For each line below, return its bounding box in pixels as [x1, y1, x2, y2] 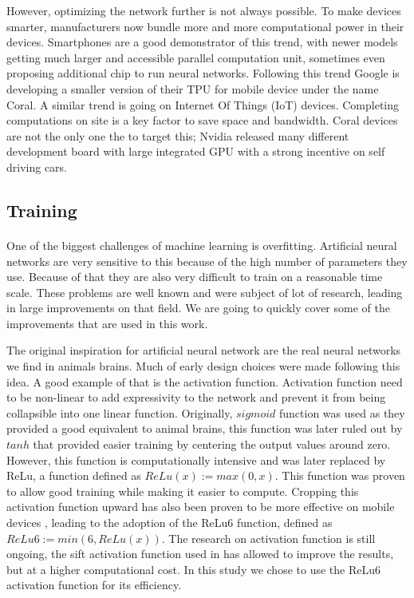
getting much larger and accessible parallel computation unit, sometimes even [6, 49, 385, 65]
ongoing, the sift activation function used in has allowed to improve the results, [6, 545, 394, 562]
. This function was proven [274, 467, 405, 484]
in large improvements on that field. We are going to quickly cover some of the [6, 299, 390, 316]
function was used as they [278, 404, 405, 421]
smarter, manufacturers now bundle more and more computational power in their [6, 18, 404, 34]
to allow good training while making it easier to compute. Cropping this [6, 482, 359, 499]
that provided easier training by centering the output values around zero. [33, 436, 391, 453]
